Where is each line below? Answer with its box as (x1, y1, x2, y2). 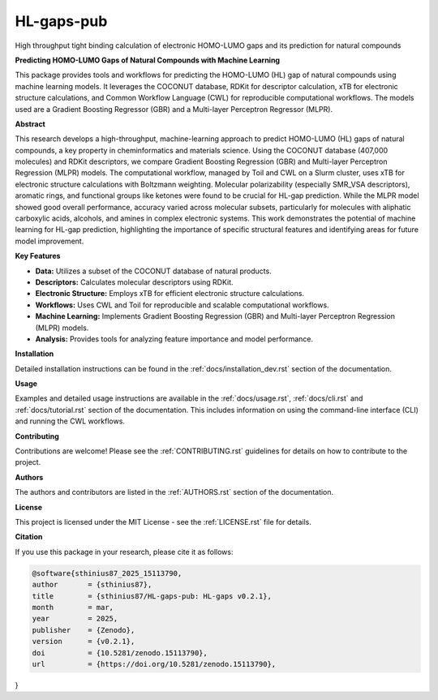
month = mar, (32, 603, 114, 612)
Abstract (15, 118, 46, 129)
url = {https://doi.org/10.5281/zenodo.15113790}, (32, 659, 277, 668)
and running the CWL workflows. (15, 416, 126, 426)
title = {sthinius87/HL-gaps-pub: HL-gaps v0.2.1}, (32, 591, 272, 600)
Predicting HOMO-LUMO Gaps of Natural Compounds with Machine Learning (15, 55, 280, 65)
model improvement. (15, 236, 84, 246)
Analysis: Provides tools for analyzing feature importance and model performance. (35, 333, 314, 344)
